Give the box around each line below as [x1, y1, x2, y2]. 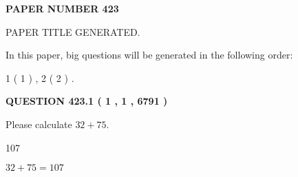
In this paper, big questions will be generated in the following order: [6, 48, 293, 62]
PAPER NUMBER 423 [6, 1, 119, 15]
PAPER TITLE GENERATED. [6, 24, 140, 39]
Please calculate [6, 116, 72, 131]
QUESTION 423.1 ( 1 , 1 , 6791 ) [6, 94, 168, 108]
